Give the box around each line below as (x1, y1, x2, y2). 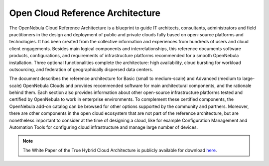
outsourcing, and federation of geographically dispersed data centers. (9, 66, 153, 72)
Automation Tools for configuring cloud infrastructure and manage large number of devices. (9, 124, 198, 130)
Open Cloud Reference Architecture (9, 7, 161, 18)
